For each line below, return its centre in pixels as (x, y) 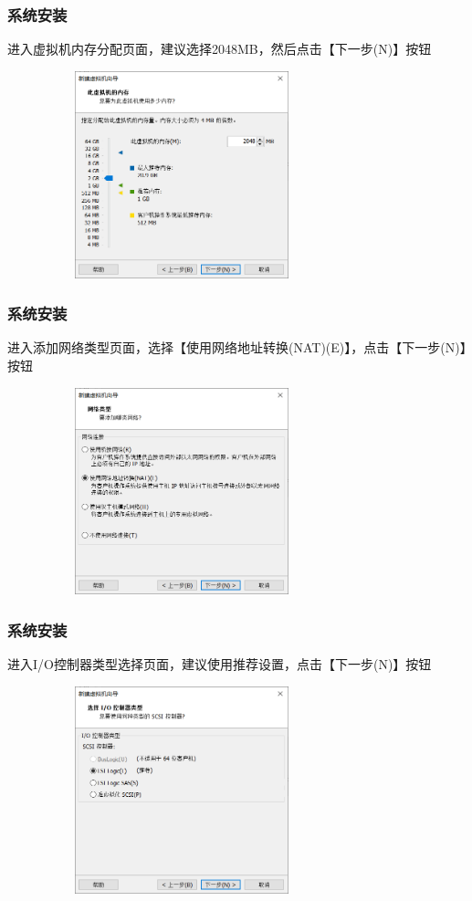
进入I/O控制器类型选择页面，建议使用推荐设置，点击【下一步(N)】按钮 (220, 664)
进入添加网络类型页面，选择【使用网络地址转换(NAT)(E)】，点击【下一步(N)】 (237, 347)
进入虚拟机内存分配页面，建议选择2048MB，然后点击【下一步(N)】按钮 (220, 49)
